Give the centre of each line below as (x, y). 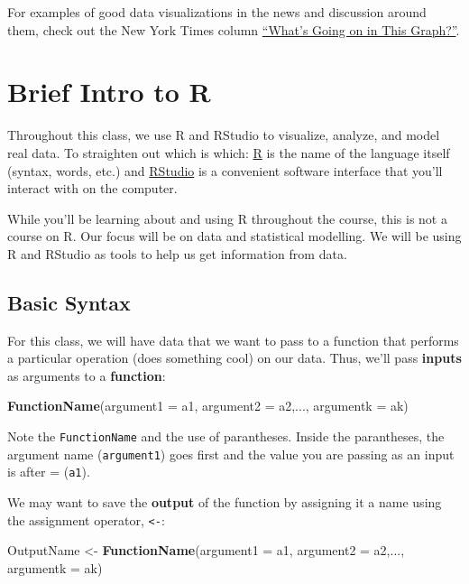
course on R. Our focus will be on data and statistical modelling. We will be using (234, 236)
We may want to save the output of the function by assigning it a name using (225, 502)
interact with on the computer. (92, 188)
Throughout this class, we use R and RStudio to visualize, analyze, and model (224, 135)
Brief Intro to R (109, 92)
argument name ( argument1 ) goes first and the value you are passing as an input (231, 454)
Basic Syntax (69, 302)
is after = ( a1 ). (49, 472)
